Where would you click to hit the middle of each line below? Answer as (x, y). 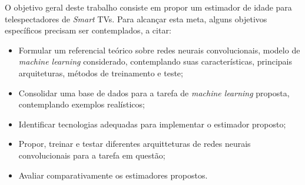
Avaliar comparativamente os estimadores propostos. (113, 175)
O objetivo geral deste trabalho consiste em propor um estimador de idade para (148, 7)
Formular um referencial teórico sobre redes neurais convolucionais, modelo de (159, 50)
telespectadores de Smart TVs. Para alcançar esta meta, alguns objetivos (136, 18)
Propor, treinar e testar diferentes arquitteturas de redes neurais (135, 144)
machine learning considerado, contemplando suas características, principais (155, 61)
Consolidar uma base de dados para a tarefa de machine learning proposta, (154, 92)
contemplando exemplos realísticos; (82, 104)
